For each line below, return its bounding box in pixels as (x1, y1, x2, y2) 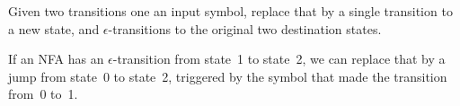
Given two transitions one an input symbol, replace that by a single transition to (8, 2, 453, 20)
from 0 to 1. (8, 84, 78, 103)
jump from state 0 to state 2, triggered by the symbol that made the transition (8, 66, 447, 85)
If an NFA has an (8, 49, 104, 68)
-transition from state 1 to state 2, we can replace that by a (112, 49, 446, 68)
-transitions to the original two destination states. (108, 19, 382, 38)
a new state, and (8, 19, 100, 38)
